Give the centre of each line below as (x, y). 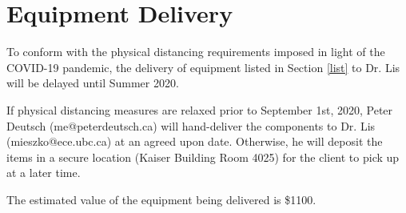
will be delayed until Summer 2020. (93, 83)
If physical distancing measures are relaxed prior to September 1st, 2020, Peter (200, 109)
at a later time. (44, 173)
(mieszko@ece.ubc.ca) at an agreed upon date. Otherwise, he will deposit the (195, 141)
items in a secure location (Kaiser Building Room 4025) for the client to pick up (203, 157)
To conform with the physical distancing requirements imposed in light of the (196, 52)
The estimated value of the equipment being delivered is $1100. (161, 199)
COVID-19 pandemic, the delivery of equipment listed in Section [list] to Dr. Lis (203, 67)
